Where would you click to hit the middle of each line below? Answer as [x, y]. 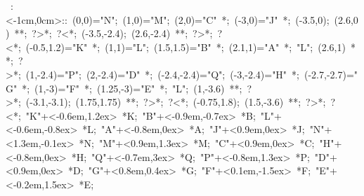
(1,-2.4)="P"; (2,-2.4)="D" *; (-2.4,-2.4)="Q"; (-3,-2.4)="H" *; [162, 74]
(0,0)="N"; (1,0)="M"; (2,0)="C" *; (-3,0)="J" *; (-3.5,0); [201, 19]
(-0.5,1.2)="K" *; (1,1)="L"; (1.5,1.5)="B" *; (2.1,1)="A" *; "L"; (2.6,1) [186, 47]
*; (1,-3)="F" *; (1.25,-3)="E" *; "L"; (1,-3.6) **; [132, 88]
